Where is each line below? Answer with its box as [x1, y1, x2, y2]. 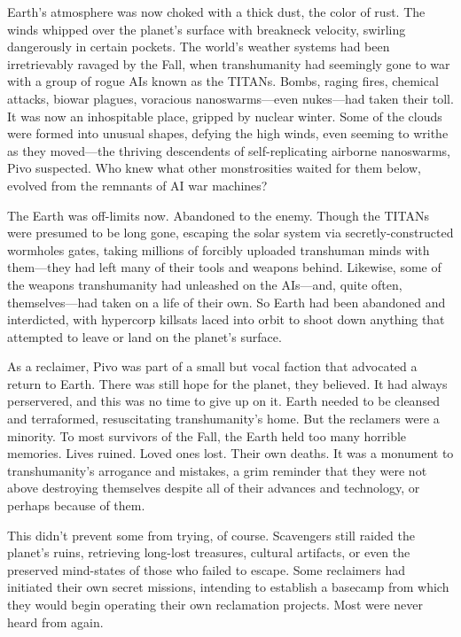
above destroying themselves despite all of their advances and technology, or [7, 478, 420, 497]
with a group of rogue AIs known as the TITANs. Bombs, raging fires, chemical [7, 72, 439, 90]
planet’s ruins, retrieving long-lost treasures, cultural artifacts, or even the [7, 543, 410, 562]
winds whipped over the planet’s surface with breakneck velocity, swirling [7, 19, 406, 38]
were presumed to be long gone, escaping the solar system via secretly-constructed [7, 223, 454, 242]
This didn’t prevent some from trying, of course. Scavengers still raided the [7, 525, 415, 544]
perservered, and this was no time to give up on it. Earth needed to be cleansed [7, 392, 440, 410]
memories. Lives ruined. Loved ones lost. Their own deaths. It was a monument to [7, 444, 454, 462]
